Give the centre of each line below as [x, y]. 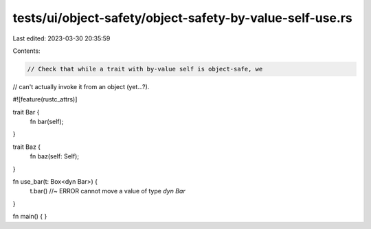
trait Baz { [27, 147]
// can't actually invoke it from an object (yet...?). [81, 86]
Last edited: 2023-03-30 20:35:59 [61, 38]
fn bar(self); [47, 122]
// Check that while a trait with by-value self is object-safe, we [145, 69]
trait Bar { [26, 112]
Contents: [26, 51]
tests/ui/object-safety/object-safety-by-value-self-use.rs [183, 18]
